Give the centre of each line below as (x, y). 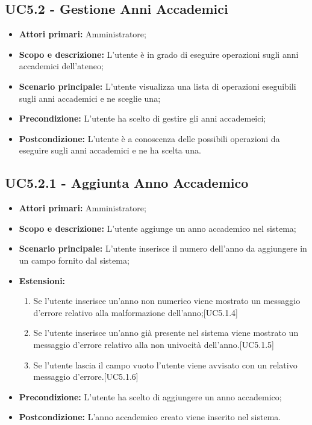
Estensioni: (42, 280)
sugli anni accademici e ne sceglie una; (90, 98)
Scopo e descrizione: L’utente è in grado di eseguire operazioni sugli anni (159, 54)
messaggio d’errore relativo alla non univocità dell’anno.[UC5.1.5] (154, 344)
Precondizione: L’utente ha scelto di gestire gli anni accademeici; (142, 118)
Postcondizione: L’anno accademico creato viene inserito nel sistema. (150, 417)
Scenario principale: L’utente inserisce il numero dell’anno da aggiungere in (163, 248)
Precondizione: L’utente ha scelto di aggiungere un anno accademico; (150, 396)
